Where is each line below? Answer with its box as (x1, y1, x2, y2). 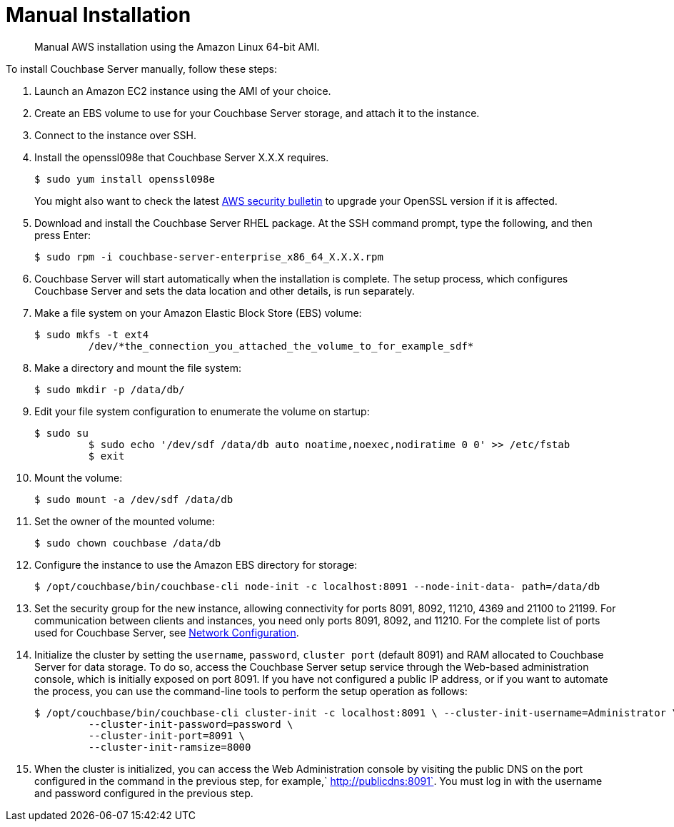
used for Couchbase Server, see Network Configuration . (34, 626, 299, 639)
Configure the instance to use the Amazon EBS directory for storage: (34, 558, 358, 571)
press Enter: (34, 228, 91, 241)
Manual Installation (6, 3, 191, 27)
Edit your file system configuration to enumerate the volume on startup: (34, 405, 370, 417)
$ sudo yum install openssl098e (34, 173, 215, 185)
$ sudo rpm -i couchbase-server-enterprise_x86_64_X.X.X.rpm (34, 250, 383, 263)
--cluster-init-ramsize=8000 (88, 741, 251, 753)
